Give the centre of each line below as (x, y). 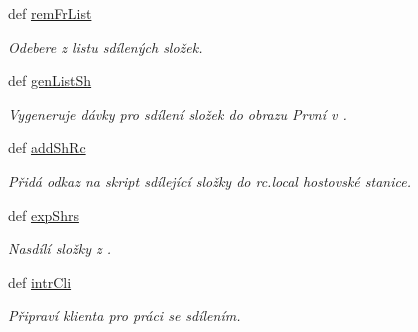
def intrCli (40, 281)
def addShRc (47, 147)
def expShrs (43, 214)
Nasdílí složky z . (60, 248)
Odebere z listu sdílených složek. (105, 46)
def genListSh (50, 80)
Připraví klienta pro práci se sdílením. (124, 315)
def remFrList (50, 13)
